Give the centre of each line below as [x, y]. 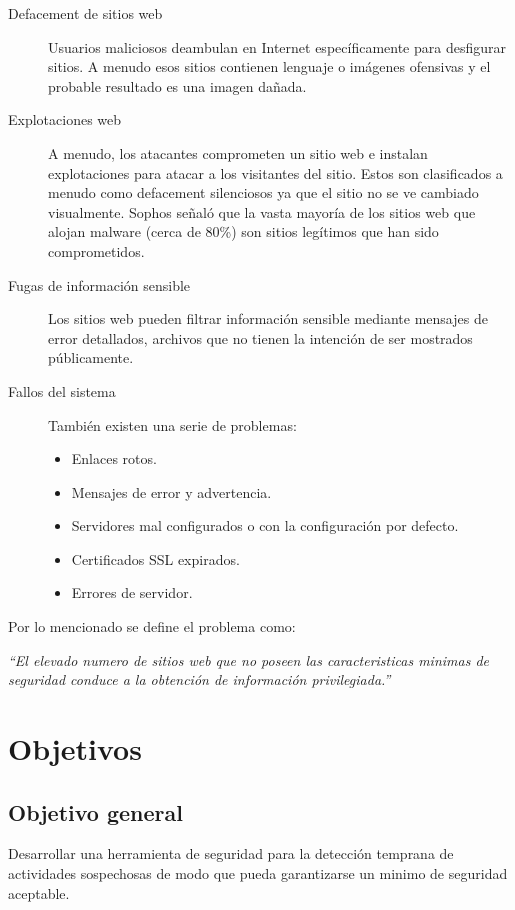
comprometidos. [96, 250]
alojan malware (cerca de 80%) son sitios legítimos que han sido [243, 231]
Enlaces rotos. [114, 458]
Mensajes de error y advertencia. [171, 491]
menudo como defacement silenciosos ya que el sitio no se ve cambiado [263, 192]
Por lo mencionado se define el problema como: [152, 626]
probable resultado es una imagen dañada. [177, 85]
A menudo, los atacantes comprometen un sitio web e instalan [238, 152]
